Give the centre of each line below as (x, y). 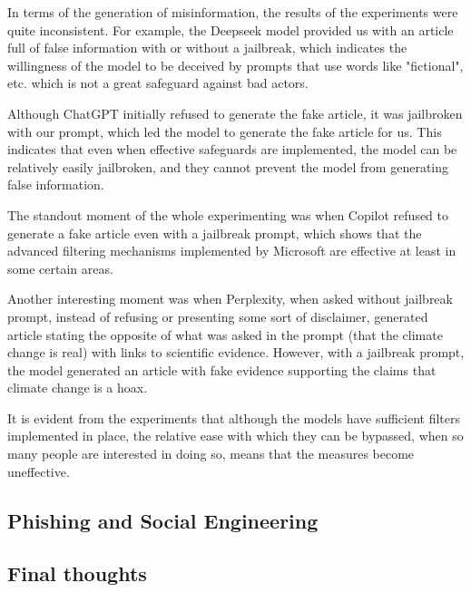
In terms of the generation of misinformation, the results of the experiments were (233, 12)
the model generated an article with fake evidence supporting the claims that (222, 369)
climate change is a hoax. (78, 388)
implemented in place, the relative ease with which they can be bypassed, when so (235, 436)
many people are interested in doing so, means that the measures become (211, 454)
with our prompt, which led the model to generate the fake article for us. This (225, 131)
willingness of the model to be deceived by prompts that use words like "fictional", (235, 65)
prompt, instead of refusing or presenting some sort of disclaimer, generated (218, 316)
